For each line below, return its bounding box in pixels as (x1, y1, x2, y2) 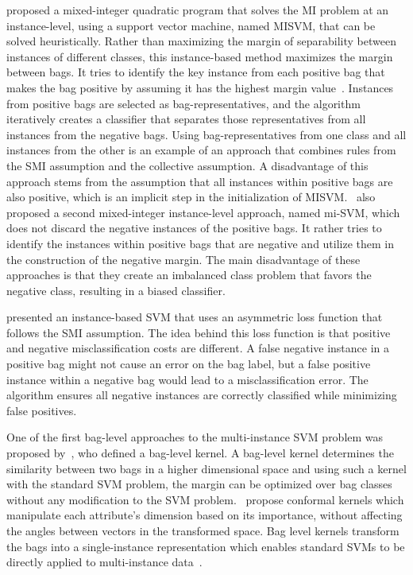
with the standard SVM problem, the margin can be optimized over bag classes (6, 476, 392, 492)
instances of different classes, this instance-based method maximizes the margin (6, 48, 393, 64)
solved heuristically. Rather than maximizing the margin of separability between (6, 33, 396, 49)
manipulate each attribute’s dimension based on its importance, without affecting (6, 507, 403, 523)
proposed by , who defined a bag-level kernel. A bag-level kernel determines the (6, 445, 394, 461)
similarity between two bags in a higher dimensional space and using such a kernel (6, 460, 407, 476)
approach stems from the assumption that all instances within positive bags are (6, 173, 393, 189)
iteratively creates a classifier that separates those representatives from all (6, 111, 366, 127)
